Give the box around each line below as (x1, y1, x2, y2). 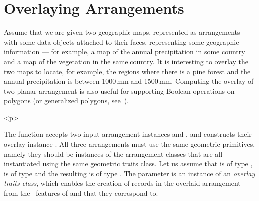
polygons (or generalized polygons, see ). (4, 95, 129, 106)
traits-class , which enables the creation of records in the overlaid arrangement (4, 178, 241, 188)
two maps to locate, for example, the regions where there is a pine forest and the (4, 66, 251, 76)
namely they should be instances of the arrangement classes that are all (4, 148, 223, 159)
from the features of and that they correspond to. (4, 188, 158, 198)
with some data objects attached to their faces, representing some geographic (4, 36, 239, 47)
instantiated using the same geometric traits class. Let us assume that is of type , (4, 158, 253, 169)
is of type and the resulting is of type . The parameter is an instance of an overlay (4, 168, 255, 178)
